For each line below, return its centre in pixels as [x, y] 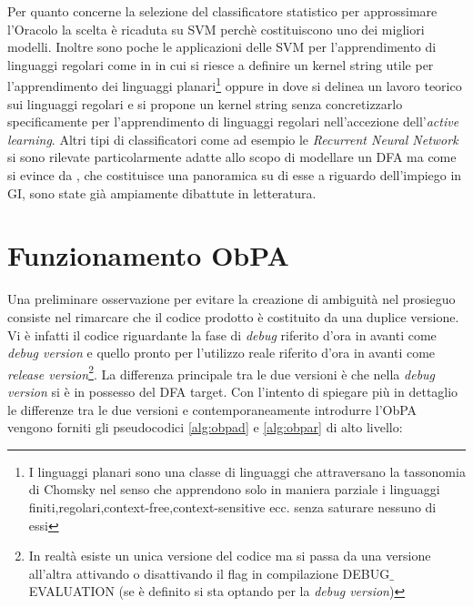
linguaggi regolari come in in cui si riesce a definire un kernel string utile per [221, 64]
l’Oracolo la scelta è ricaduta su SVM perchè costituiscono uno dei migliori [216, 29]
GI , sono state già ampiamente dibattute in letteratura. [162, 192]
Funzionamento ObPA [148, 255]
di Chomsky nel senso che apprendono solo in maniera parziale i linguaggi [234, 489]
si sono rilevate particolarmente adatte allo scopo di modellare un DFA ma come [232, 157]
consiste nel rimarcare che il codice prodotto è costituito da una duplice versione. [233, 316]
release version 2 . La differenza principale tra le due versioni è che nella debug [221, 372]
